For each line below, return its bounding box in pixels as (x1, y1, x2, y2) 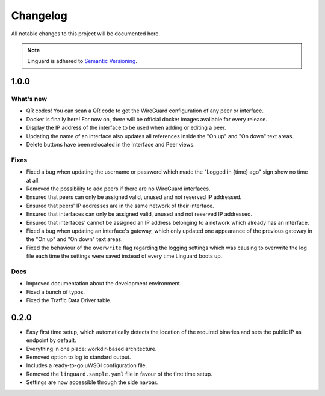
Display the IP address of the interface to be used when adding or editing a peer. (26, 124, 226, 132)
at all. (26, 177, 40, 184)
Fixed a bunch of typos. (26, 288, 85, 296)
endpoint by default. (26, 337, 76, 344)
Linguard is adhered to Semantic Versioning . (27, 58, 138, 65)
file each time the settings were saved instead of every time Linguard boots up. (26, 252, 223, 260)
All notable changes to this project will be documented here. (11, 30, 161, 37)
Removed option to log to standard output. (26, 353, 131, 361)
